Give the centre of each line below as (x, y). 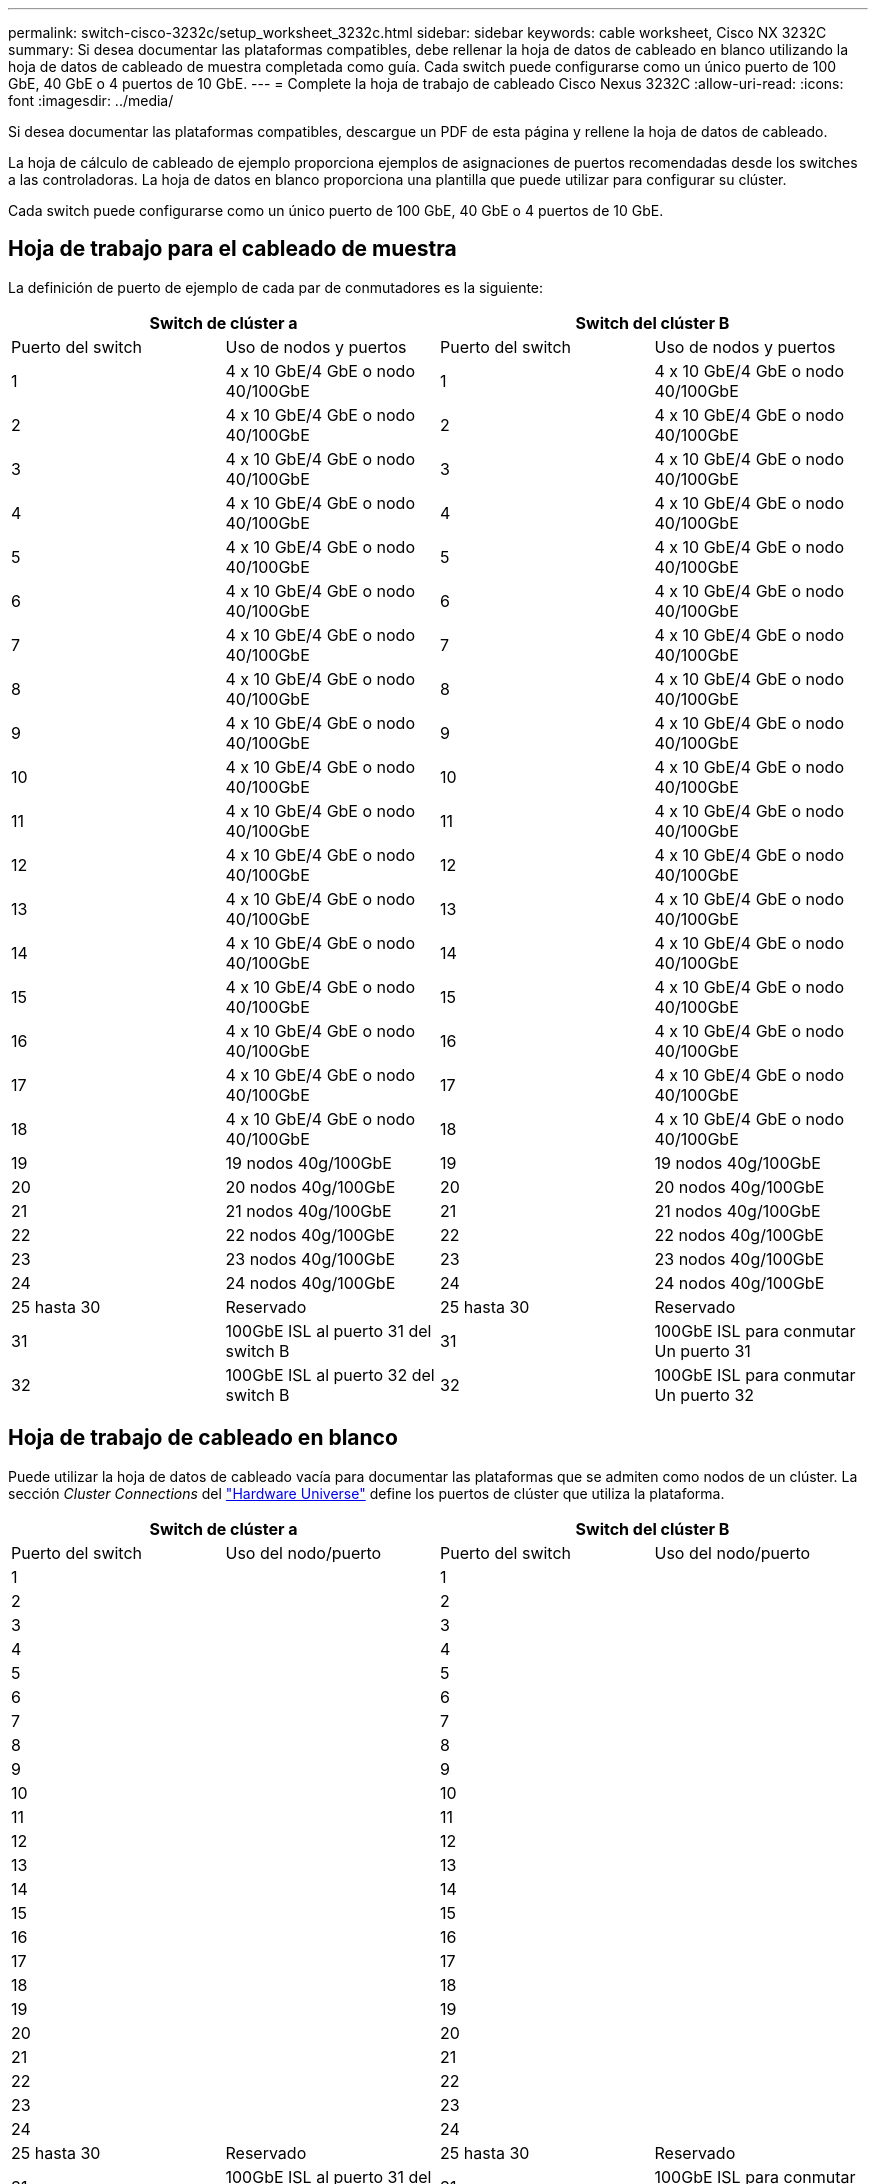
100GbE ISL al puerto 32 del (330, 1374)
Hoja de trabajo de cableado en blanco (203, 1438)
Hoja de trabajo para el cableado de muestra (232, 249)
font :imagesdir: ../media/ (91, 100)
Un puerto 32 (704, 1394)
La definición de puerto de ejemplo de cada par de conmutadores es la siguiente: (276, 287)
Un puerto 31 (702, 1350)
